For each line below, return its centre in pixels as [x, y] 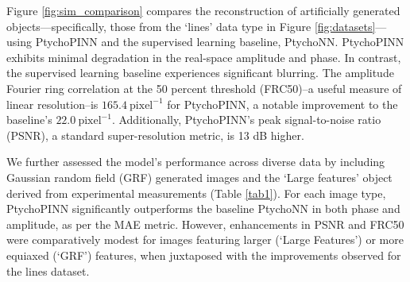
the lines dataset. [48, 270]
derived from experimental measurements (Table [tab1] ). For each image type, [196, 193]
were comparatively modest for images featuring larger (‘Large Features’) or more [205, 240]
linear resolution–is [52, 104]
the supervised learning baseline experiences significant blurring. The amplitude [200, 73]
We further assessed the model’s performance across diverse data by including [196, 162]
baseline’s [29, 120]
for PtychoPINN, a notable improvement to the [282, 104]
